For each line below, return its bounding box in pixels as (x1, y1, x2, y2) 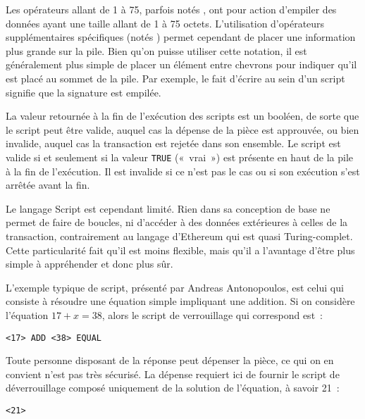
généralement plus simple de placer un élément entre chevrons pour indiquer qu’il (6, 57, 357, 72)
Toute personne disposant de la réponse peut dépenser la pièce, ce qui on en (6, 353, 334, 368)
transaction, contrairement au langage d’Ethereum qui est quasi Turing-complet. (6, 228, 353, 243)
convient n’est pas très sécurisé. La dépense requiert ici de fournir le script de (6, 366, 340, 381)
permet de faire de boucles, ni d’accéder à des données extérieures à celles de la (6, 215, 348, 230)
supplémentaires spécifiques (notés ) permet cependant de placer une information (6, 30, 356, 44)
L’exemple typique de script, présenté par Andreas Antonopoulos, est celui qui (6, 280, 344, 294)
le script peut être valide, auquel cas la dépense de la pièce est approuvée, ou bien (6, 122, 359, 137)
